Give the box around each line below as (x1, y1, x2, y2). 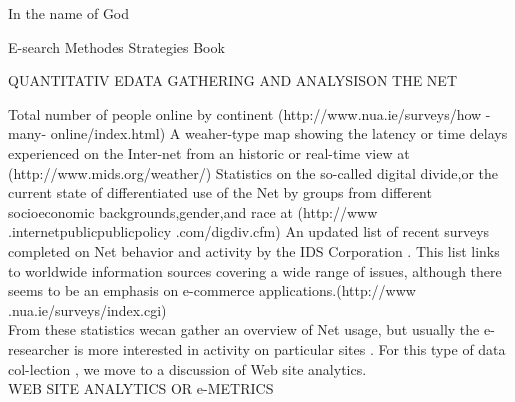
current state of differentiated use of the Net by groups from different (8, 182, 432, 203)
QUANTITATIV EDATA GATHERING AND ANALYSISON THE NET (8, 70, 457, 91)
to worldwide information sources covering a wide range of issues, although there (8, 260, 502, 281)
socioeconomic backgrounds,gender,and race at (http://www (8, 201, 378, 222)
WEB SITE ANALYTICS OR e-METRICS (8, 378, 274, 399)
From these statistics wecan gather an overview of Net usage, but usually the (8, 319, 480, 340)
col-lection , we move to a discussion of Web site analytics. (8, 358, 367, 379)
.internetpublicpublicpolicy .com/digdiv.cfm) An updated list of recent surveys (8, 221, 490, 242)
